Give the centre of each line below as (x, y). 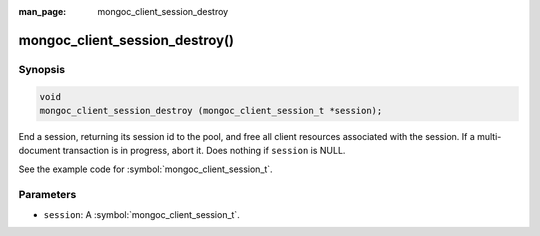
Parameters (47, 195)
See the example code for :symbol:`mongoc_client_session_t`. (146, 169)
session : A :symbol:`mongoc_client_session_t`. (141, 214)
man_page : (42, 11)
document (39, 151)
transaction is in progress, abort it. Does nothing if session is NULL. (204, 151)
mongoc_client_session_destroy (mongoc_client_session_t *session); (211, 110)
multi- (489, 136)
